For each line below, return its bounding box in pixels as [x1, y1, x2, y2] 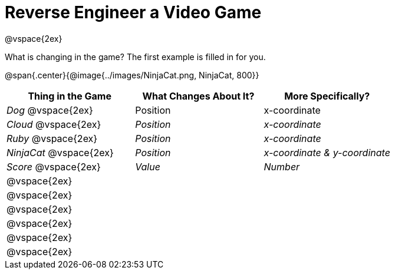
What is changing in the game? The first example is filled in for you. [5, 51, 266, 62]
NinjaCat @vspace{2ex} [6, 146, 114, 159]
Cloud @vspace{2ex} [6, 118, 101, 130]
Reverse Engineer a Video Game [5, 2, 262, 22]
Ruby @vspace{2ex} [6, 132, 98, 144]
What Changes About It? [142, 90, 255, 102]
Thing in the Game [28, 90, 111, 102]
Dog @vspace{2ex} [6, 104, 93, 116]
